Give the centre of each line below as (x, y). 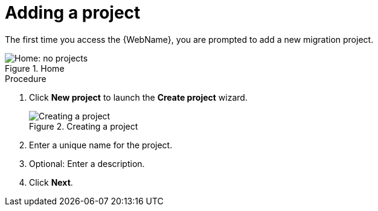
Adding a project (73, 13)
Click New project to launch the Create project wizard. (138, 97)
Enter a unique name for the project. (101, 145)
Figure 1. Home (35, 68)
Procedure (26, 78)
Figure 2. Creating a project (84, 126)
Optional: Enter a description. (87, 163)
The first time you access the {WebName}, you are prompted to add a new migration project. (189, 39)
